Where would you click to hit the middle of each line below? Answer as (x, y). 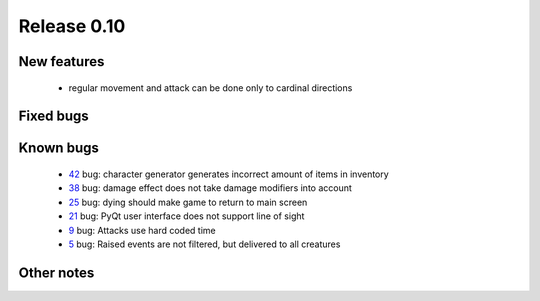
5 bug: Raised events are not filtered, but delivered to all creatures (204, 244)
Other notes (56, 272)
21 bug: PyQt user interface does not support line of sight (186, 216)
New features (61, 61)
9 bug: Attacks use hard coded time (142, 230)
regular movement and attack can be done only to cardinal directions (210, 87)
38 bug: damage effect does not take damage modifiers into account (210, 188)
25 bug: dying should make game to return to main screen (188, 202)
